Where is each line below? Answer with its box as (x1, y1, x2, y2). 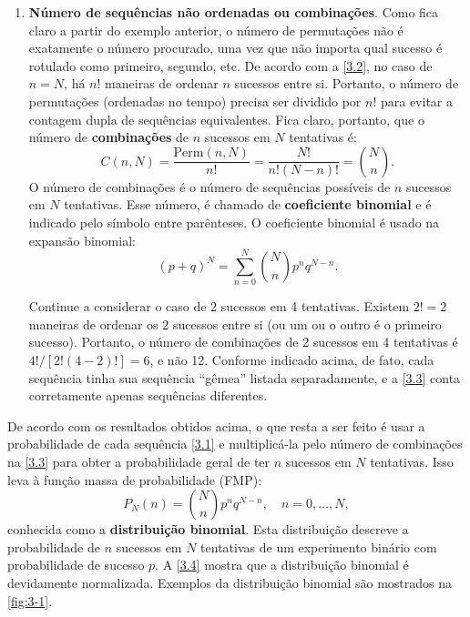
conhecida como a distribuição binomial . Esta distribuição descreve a (7, 520, 409, 539)
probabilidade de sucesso (7, 555, 145, 574)
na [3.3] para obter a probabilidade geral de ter (7, 452, 271, 470)
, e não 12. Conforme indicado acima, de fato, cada (149, 350, 434, 369)
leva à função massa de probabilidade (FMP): (7, 470, 262, 489)
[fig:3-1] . (7, 591, 53, 610)
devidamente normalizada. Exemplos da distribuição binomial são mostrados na (7, 572, 452, 592)
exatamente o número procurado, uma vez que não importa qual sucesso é (28, 38, 443, 57)
